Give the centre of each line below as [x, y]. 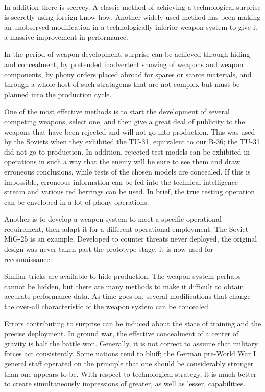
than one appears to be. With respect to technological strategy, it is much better [130, 373]
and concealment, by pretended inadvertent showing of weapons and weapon [124, 64]
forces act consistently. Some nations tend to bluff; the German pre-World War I [130, 353]
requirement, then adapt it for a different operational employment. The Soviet [126, 228]
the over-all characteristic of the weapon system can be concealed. [107, 306]
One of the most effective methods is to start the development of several [117, 111]
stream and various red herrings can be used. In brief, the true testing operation [130, 192]
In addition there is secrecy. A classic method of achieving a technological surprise [132, 7]
